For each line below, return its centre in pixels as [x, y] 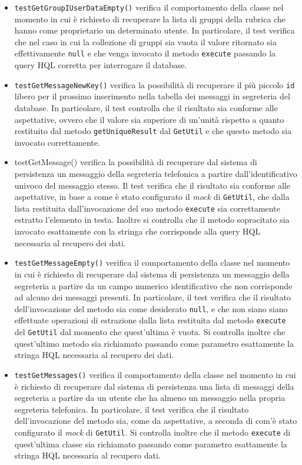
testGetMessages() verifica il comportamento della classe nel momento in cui [155, 374]
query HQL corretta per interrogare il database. [101, 65]
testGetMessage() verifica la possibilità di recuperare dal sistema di [136, 162]
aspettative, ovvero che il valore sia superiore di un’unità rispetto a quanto [149, 119]
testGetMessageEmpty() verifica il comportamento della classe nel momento [152, 262]
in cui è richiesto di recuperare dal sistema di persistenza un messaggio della [152, 274]
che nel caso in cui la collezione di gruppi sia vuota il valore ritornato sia [145, 41]
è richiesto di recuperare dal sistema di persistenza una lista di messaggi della [154, 386]
